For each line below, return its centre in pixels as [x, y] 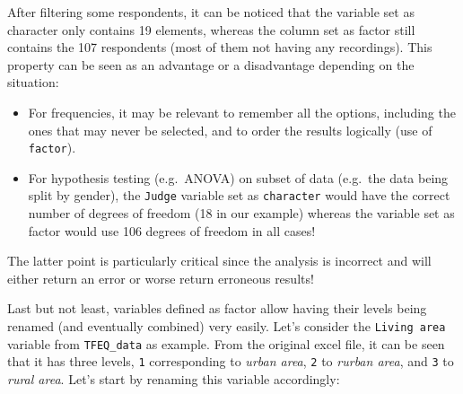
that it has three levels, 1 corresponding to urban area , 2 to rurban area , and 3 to [231, 361]
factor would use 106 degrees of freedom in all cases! [172, 230]
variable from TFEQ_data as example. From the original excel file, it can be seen [226, 343]
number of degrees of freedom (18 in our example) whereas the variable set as [241, 213]
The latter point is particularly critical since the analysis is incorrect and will [219, 261]
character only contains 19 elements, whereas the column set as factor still [211, 29]
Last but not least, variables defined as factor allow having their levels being [217, 308]
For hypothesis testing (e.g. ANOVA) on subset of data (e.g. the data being [238, 177]
